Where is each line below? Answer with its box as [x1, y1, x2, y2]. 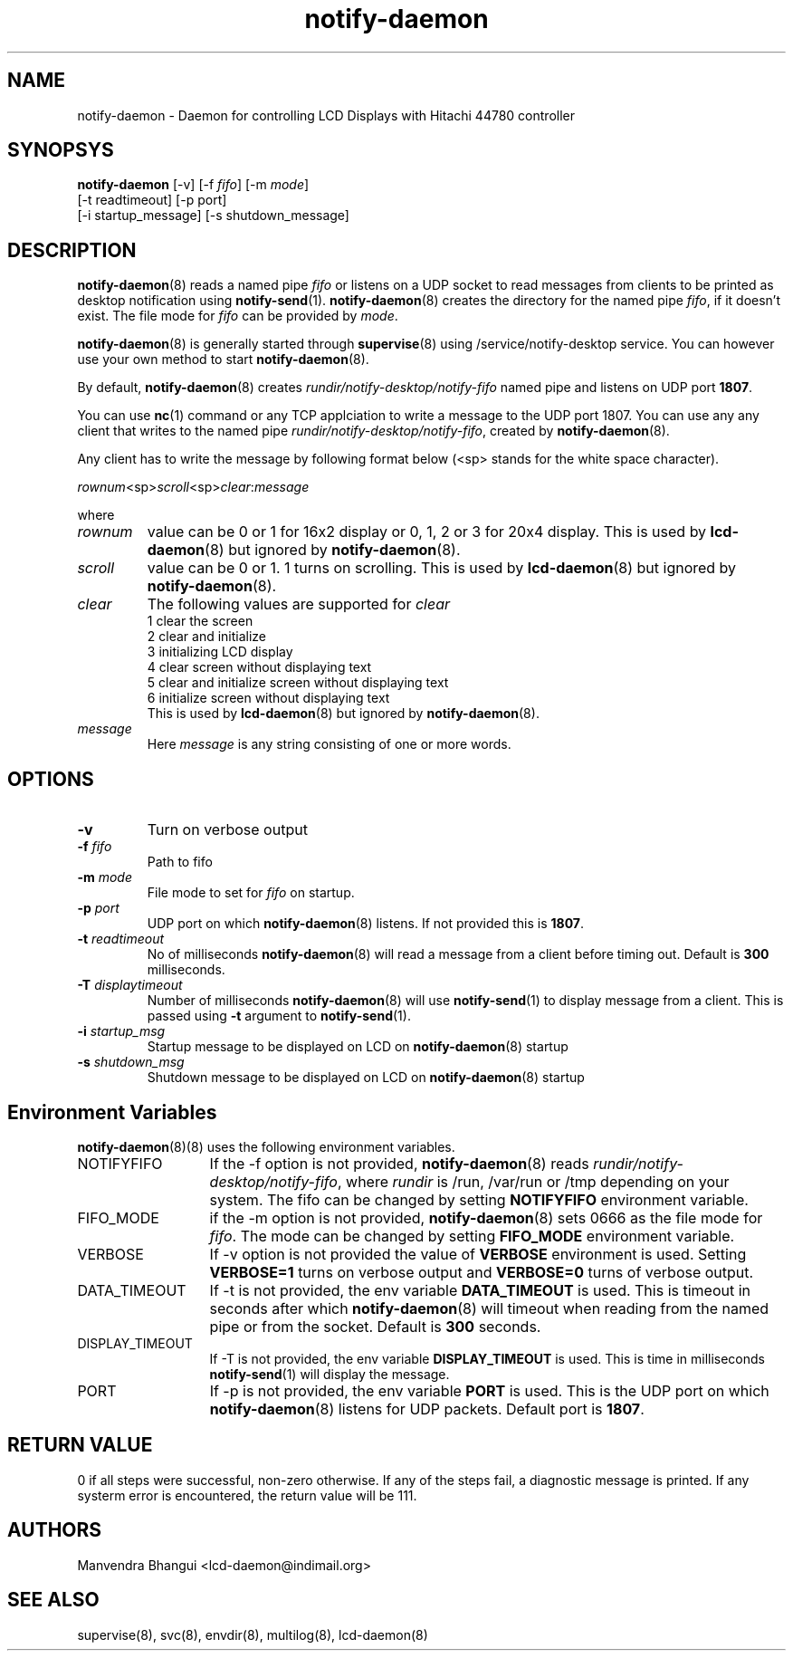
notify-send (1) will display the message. [209, 1366, 450, 1382]
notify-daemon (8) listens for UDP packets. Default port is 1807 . [209, 1399, 645, 1418]
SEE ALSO [7, 1588, 100, 1612]
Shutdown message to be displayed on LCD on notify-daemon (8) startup [147, 1069, 585, 1086]
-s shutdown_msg [77, 1054, 185, 1070]
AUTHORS [7, 1519, 102, 1542]
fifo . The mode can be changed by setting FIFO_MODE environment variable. [209, 1226, 735, 1245]
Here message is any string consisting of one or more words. [147, 736, 511, 752]
